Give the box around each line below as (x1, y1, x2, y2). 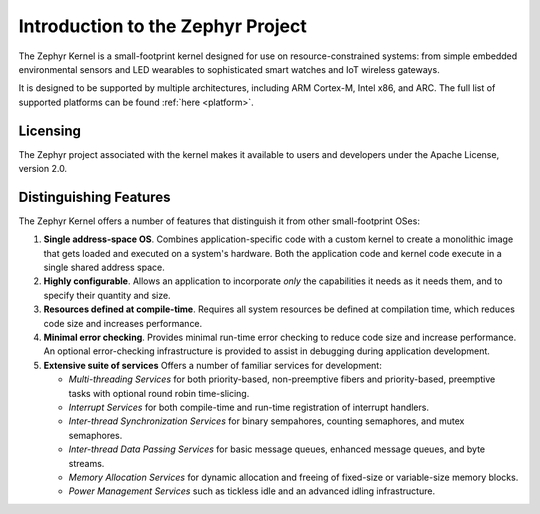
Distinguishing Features (18, 188, 171, 205)
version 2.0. (18, 163, 68, 175)
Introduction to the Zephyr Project (18, 15, 307, 37)
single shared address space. (43, 261, 165, 274)
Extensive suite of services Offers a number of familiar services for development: (43, 359, 382, 371)
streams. (68, 457, 105, 469)
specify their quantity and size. (43, 289, 171, 301)
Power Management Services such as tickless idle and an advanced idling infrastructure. (68, 485, 435, 497)
